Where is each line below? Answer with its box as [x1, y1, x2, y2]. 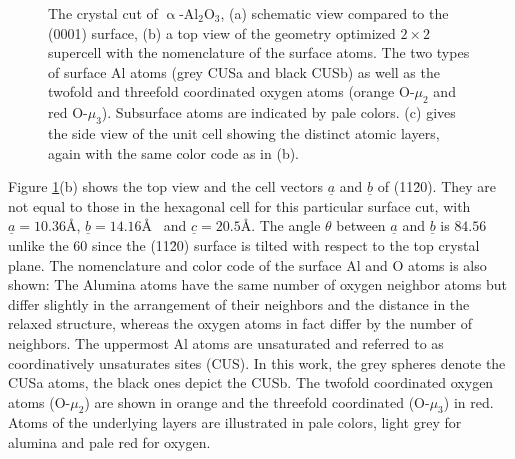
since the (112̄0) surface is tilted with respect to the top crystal [92, 234, 480, 255]
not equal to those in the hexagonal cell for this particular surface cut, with [8, 195, 471, 216]
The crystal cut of [48, 3, 158, 23]
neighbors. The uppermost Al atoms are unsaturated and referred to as [8, 332, 444, 353]
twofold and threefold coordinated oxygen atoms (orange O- [48, 81, 415, 102]
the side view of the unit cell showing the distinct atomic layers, [48, 122, 440, 143]
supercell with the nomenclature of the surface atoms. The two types [48, 42, 470, 63]
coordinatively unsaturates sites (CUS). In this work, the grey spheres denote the [8, 352, 506, 373]
